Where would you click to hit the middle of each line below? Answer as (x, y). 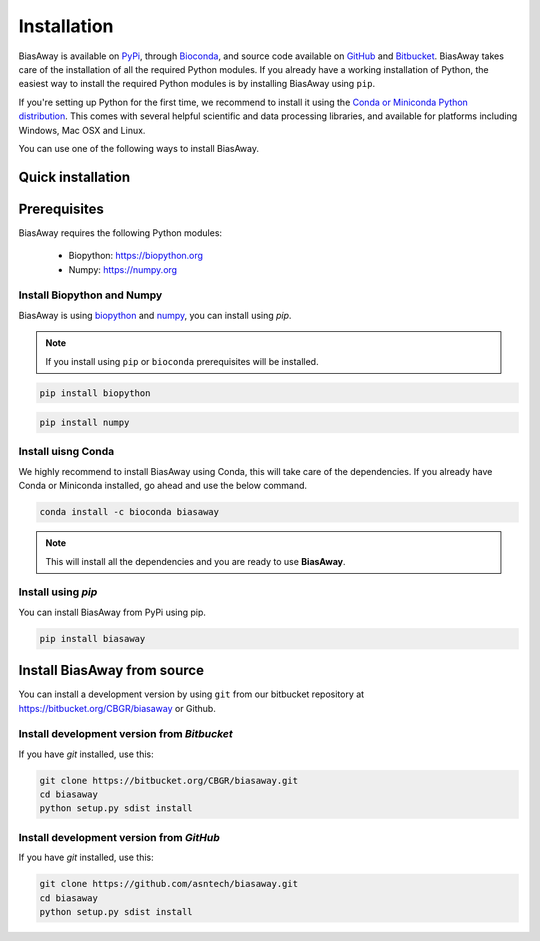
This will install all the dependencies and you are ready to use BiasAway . (195, 561)
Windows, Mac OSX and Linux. (82, 130)
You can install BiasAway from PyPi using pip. (112, 612)
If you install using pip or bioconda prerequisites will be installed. (182, 361)
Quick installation (74, 176)
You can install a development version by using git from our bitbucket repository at (191, 694)
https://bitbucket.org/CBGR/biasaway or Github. (117, 708)
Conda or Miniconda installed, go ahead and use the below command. (163, 486)
